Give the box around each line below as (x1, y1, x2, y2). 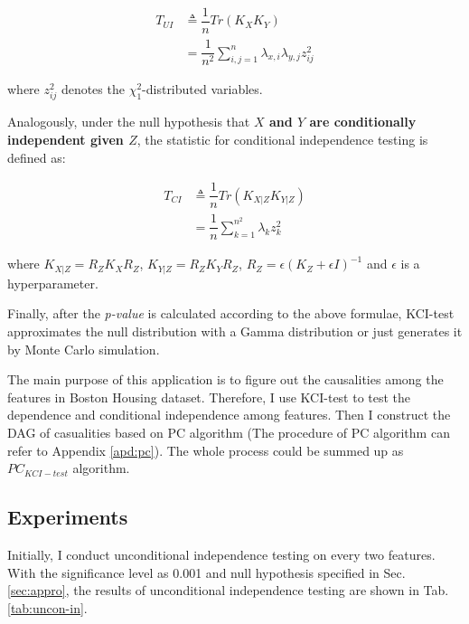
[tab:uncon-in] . (7, 598, 88, 617)
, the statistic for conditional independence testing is (136, 129, 428, 148)
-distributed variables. (142, 80, 263, 99)
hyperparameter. (7, 273, 98, 292)
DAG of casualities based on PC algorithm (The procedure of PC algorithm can (7, 422, 450, 441)
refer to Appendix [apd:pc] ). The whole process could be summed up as (7, 440, 404, 459)
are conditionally (309, 112, 417, 131)
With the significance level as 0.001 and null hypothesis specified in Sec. (7, 563, 406, 581)
